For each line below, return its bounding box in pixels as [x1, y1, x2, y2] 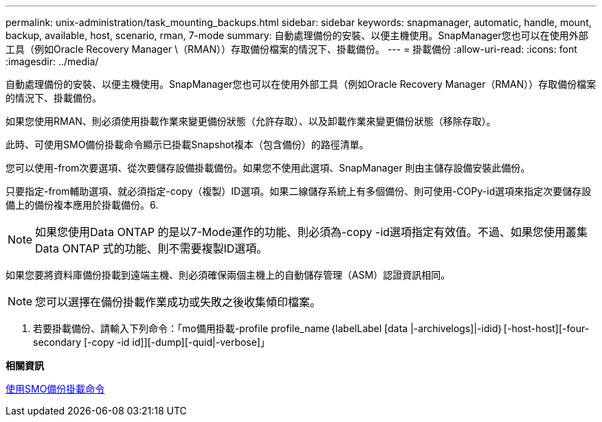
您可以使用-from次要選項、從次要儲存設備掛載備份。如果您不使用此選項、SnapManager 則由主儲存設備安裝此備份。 [5, 162, 531, 174]
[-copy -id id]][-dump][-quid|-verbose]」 [83, 336, 270, 348]
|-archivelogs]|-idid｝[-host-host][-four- [410, 323, 590, 334]
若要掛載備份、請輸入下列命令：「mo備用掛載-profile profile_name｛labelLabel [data [33, 323, 408, 334]
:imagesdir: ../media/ [5, 56, 99, 67]
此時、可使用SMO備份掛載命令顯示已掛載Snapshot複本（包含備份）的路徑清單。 [5, 139, 369, 150]
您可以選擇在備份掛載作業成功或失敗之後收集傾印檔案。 [35, 295, 322, 309]
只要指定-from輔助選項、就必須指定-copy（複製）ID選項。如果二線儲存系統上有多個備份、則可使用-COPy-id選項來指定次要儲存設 [5, 185, 592, 197]
